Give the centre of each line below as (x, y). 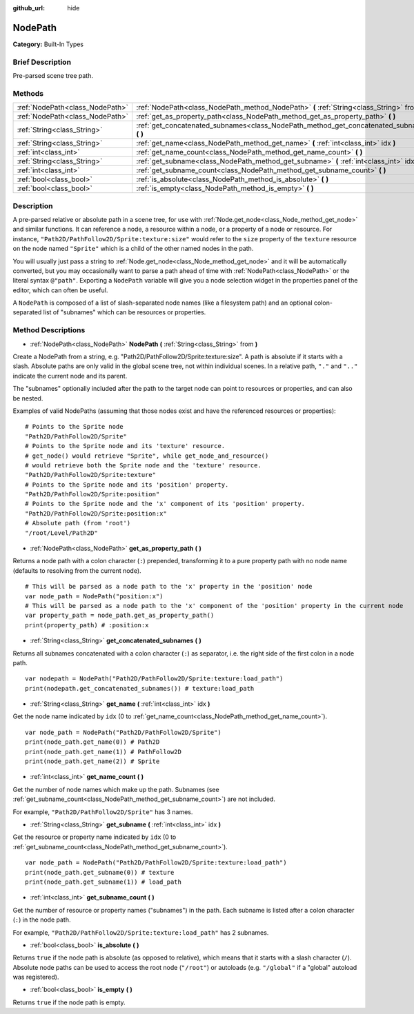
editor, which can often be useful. (60, 290)
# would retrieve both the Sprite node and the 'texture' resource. (143, 465)
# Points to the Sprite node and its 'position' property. (127, 485)
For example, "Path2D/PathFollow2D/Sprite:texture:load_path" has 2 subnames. (141, 932)
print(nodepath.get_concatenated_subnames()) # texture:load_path (140, 688)
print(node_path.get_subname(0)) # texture (100, 872)
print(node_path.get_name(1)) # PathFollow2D (103, 752)
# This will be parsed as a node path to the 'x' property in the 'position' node (169, 587)
